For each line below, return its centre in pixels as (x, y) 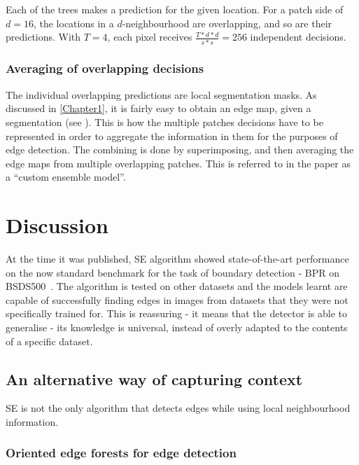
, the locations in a (73, 23)
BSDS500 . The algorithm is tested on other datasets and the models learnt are (177, 286)
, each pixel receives (150, 37)
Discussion (57, 225)
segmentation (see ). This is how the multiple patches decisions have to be (164, 122)
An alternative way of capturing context (154, 379)
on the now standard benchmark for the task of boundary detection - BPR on (173, 272)
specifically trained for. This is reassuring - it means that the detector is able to (176, 313)
